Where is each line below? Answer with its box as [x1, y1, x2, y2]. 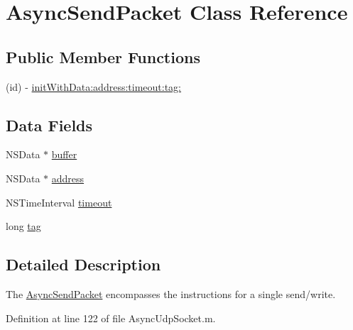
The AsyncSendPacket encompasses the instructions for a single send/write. [6, 286, 336, 301]
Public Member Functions [6, 45, 200, 67]
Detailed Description [6, 253, 161, 275]
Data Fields [6, 114, 93, 136]
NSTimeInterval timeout [6, 194, 112, 209]
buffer [51, 147, 77, 162]
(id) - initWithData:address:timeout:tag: [6, 79, 181, 94]
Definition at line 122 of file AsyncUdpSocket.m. [6, 310, 216, 325]
